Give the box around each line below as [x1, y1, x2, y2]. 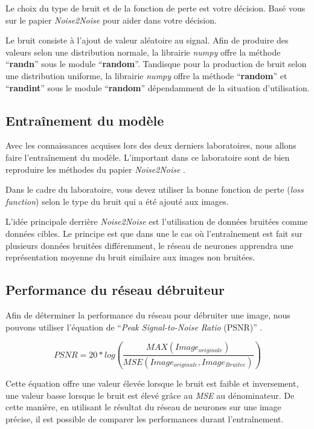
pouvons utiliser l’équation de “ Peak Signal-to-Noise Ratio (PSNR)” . [5, 320, 263, 333]
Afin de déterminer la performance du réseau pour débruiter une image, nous [5, 308, 290, 321]
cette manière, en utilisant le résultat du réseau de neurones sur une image [5, 401, 281, 413]
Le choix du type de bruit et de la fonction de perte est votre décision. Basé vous [5, 2, 306, 14]
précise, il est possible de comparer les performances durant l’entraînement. [5, 412, 284, 425]
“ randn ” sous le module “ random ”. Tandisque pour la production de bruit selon [5, 57, 307, 70]
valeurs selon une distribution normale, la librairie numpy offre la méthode [5, 45, 281, 58]
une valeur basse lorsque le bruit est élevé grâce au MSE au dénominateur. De [5, 389, 295, 401]
